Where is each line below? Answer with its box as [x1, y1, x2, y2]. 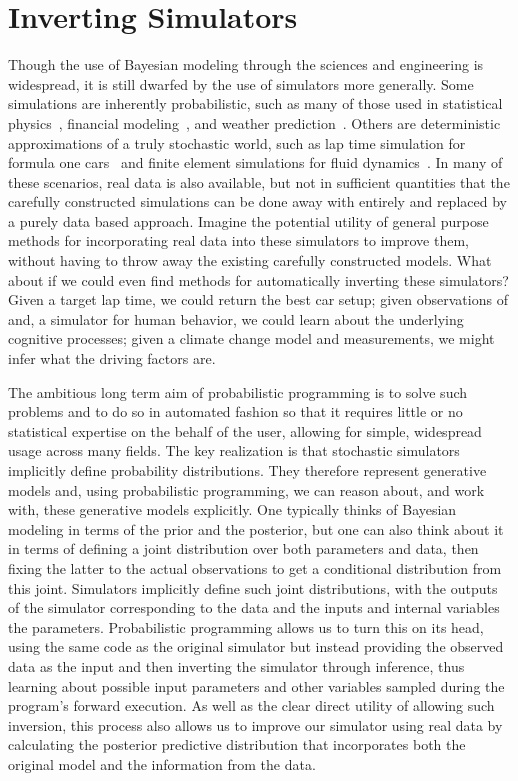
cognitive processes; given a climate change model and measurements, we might [8, 328, 495, 349]
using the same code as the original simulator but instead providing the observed [8, 636, 504, 657]
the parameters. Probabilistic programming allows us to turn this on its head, [8, 616, 484, 637]
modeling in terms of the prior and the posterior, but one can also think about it [8, 518, 504, 539]
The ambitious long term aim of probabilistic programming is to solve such [8, 381, 468, 402]
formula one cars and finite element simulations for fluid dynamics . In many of [8, 152, 503, 173]
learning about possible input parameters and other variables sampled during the [8, 675, 505, 696]
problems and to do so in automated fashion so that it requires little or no [8, 401, 463, 422]
